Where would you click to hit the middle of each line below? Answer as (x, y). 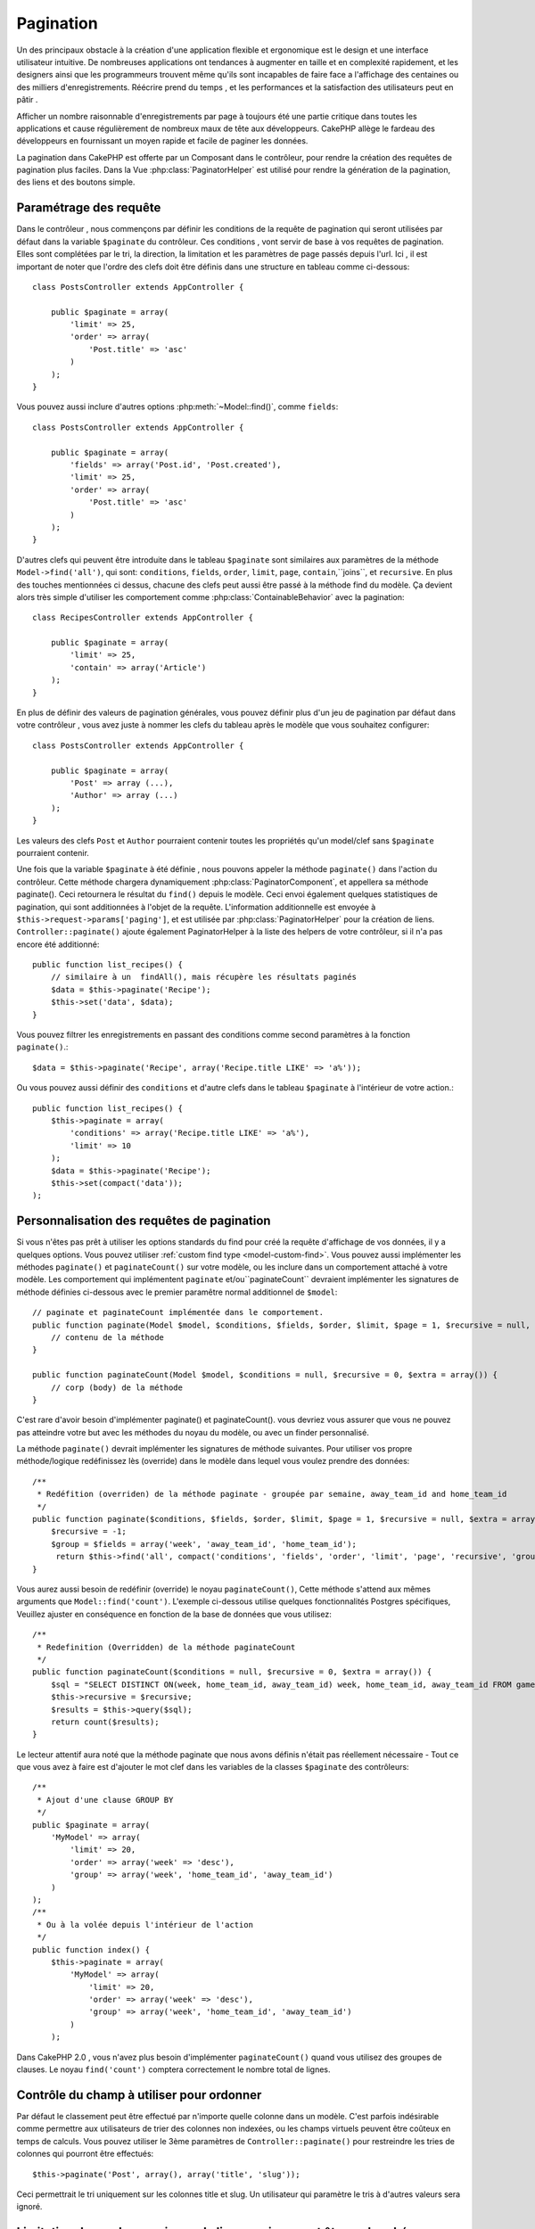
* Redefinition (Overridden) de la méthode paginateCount (166, 1647)
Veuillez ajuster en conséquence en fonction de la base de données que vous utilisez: (174, 1614)
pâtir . (27, 100)
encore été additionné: (58, 944)
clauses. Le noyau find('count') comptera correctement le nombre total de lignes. (173, 2069)
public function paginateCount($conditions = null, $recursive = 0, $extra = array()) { (232, 1672)
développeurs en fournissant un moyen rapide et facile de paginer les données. (162, 141)
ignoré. (29, 2207)
